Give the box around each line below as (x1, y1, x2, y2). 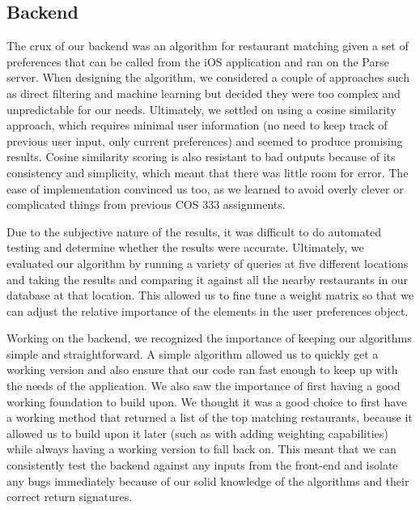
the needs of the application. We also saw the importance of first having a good (6, 377, 401, 394)
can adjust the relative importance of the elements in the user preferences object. (6, 302, 409, 319)
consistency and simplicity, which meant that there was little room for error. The (6, 164, 409, 181)
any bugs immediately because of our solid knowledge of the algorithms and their (6, 472, 409, 489)
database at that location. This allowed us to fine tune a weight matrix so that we (6, 287, 414, 304)
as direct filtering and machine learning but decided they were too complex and (6, 84, 401, 101)
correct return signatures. (6, 488, 133, 505)
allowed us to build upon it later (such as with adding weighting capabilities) (6, 424, 388, 441)
